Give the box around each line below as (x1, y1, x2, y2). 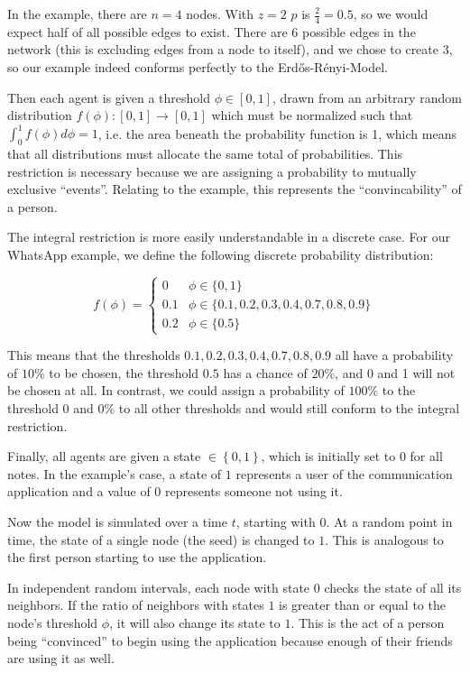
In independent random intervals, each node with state (7, 577, 310, 596)
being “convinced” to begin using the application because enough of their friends (7, 631, 453, 650)
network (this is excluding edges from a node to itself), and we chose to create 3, (7, 40, 453, 59)
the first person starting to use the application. (7, 548, 267, 567)
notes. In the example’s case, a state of (7, 464, 222, 483)
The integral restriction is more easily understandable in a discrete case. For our (7, 227, 450, 246)
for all (410, 447, 443, 466)
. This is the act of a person (290, 613, 445, 632)
